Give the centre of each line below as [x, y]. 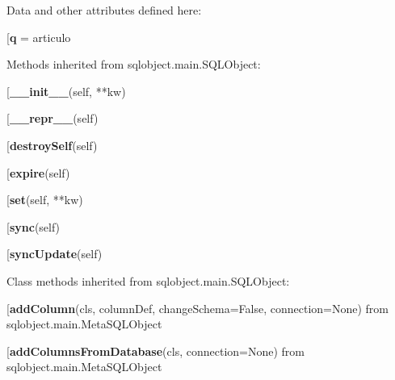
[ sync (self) [34, 226]
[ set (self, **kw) [45, 200]
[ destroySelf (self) [52, 145]
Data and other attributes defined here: [104, 10]
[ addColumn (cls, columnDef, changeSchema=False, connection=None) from [197, 308]
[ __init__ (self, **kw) [66, 91]
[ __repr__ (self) [53, 118]
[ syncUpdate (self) [55, 254]
